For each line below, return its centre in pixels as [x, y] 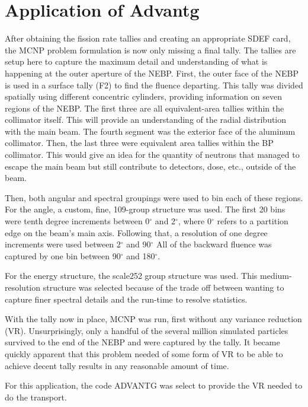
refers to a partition [253, 221]
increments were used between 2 [63, 244]
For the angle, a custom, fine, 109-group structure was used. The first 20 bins [145, 209]
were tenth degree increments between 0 [77, 221]
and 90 [139, 244]
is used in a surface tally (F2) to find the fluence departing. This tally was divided [154, 85]
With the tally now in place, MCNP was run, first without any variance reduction [153, 319]
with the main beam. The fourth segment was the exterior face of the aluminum [150, 131]
